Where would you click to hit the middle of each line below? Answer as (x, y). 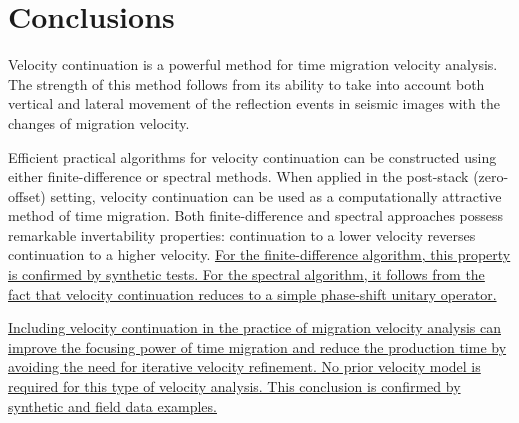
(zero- (491, 176)
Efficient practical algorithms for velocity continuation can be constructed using (252, 156)
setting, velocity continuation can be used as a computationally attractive (276, 195)
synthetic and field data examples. (112, 405)
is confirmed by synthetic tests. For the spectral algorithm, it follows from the (246, 274)
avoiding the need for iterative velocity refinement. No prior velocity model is (244, 366)
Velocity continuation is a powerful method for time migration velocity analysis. (253, 64)
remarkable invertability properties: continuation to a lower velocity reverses (242, 234)
